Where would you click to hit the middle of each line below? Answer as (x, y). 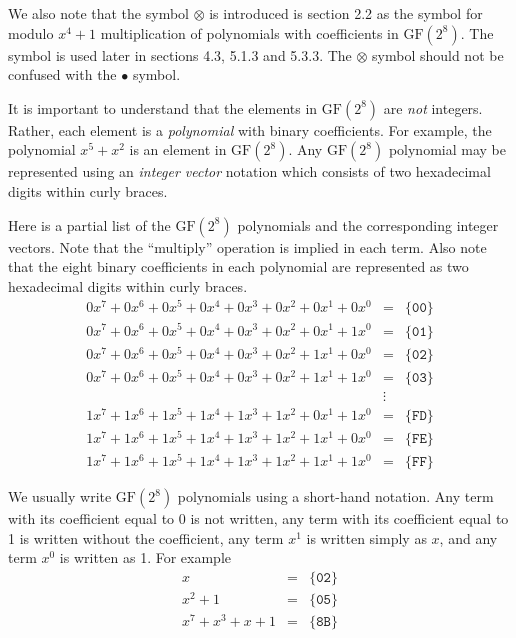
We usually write (60, 496)
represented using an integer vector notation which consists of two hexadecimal (249, 171)
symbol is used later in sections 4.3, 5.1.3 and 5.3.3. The (180, 54)
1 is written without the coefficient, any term (146, 537)
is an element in (178, 149)
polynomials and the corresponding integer (368, 224)
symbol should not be (438, 54)
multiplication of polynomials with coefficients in (249, 32)
